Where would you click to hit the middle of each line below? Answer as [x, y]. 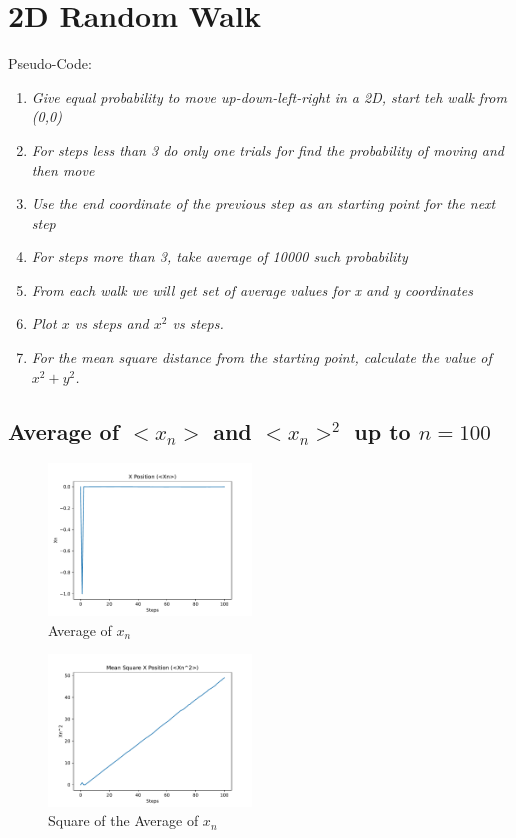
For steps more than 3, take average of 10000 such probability [219, 256]
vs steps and [111, 323]
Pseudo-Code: [50, 63]
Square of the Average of [123, 820]
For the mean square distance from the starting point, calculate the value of [261, 357]
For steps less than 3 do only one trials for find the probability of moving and [267, 149]
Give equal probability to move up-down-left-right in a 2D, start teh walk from [269, 96]
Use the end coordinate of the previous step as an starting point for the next [263, 203]
